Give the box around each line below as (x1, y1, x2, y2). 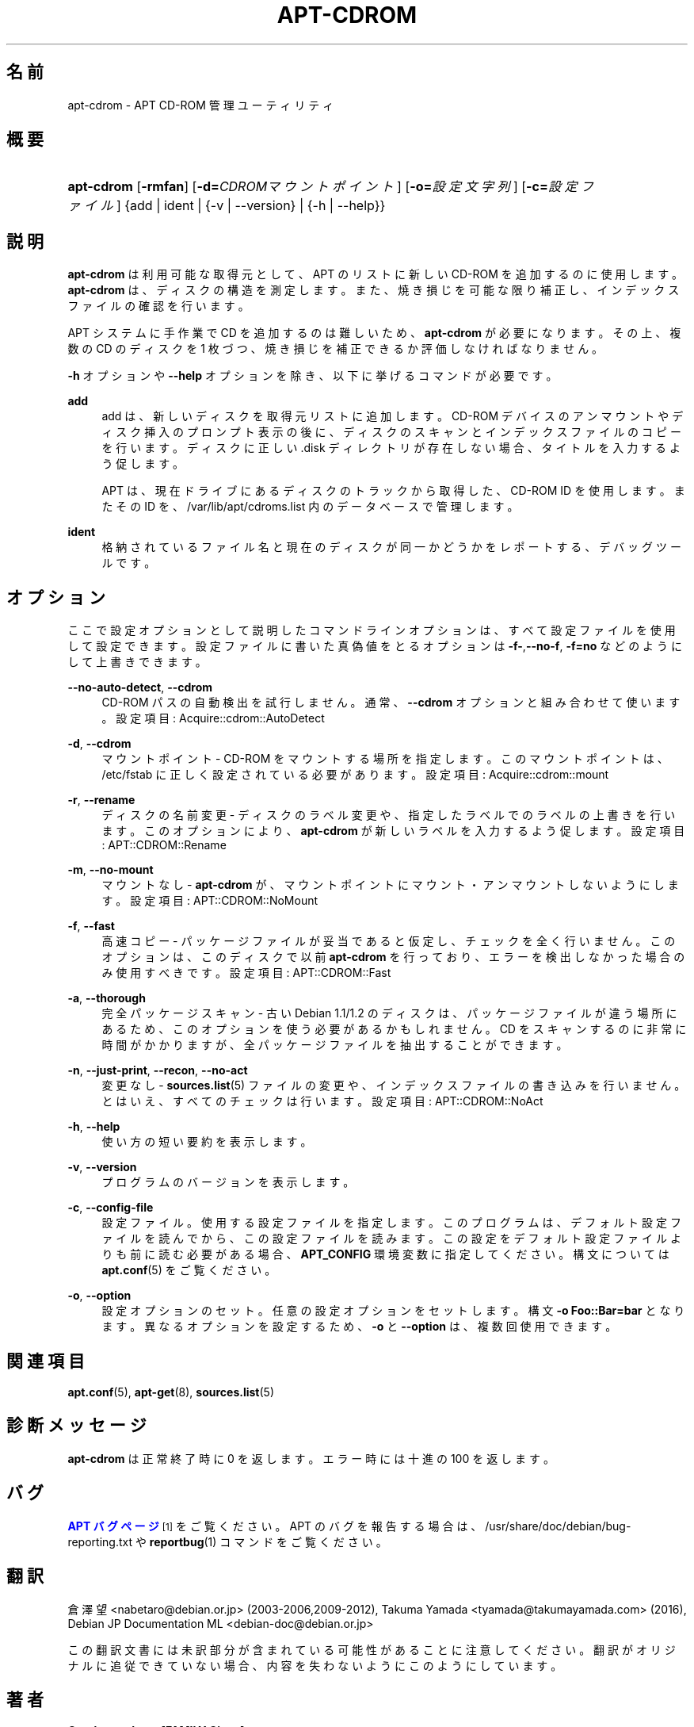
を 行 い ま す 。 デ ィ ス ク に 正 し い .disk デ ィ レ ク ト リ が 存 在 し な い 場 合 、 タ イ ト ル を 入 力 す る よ (101, 441, 681, 455)
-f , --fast (67, 919, 115, 933)
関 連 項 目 (6, 1350, 85, 1371)
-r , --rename (67, 793, 135, 807)
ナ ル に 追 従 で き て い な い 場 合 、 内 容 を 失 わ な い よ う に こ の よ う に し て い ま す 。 (67, 1658, 562, 1672)
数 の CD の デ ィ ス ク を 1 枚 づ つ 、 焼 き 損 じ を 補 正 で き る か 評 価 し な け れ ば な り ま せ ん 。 (67, 342, 604, 356)
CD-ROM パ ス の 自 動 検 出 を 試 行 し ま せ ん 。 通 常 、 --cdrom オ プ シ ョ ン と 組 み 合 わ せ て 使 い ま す (101, 695, 681, 710)
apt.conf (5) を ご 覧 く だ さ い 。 (101, 1263, 276, 1277)
